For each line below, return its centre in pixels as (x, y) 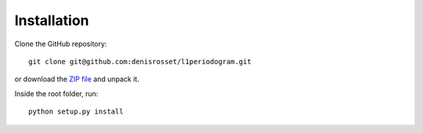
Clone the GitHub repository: (61, 44)
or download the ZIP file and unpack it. (77, 79)
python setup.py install (76, 112)
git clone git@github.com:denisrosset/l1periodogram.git (140, 61)
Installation (52, 20)
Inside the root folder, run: (56, 93)
